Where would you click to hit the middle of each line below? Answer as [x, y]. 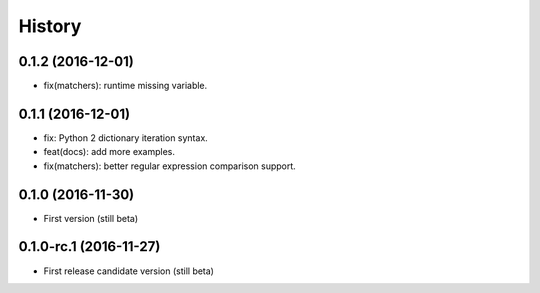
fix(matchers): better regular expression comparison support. [170, 166]
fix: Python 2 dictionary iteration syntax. [126, 137]
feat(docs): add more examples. [109, 152]
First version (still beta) [91, 218]
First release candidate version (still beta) [129, 271]
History [50, 26]
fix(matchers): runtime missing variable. [125, 86]
